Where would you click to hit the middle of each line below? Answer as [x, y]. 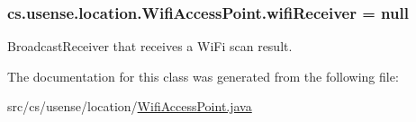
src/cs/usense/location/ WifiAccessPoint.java [130, 106]
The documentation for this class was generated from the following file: [203, 76]
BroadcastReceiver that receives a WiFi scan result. [150, 46]
